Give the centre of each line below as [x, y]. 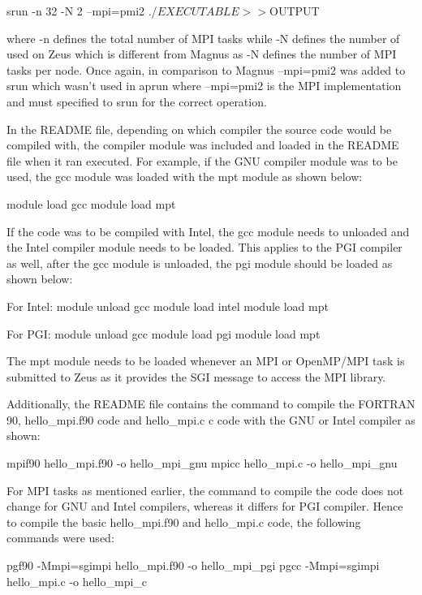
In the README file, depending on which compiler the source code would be [199, 129]
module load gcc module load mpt [91, 203]
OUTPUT [295, 11]
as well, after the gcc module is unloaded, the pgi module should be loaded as [200, 263]
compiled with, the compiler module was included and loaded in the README [203, 145]
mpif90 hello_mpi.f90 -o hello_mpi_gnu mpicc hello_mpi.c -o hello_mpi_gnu [202, 463]
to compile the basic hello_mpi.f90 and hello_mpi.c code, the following [184, 522]
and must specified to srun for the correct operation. [137, 101]
